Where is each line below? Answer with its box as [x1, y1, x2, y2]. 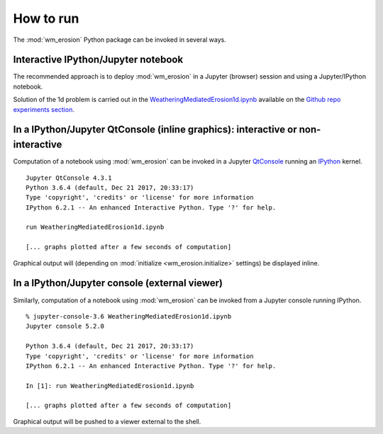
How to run [13, 11, 79, 26]
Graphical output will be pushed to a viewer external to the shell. [13, 417, 201, 426]
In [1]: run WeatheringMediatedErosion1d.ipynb [26, 382, 194, 389]
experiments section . [13, 105, 74, 113]
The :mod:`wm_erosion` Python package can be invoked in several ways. [13, 35, 226, 44]
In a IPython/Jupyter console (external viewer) [13, 277, 223, 290]
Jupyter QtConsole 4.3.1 [26, 173, 112, 182]
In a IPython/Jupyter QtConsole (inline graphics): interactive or [13, 124, 297, 136]
